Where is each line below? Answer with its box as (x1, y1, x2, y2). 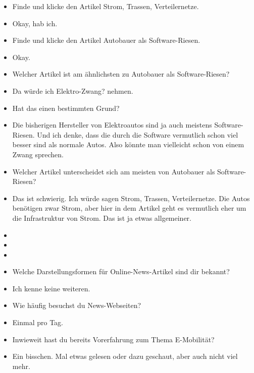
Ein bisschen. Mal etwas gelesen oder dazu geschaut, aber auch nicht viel (12, 351, 238, 361)
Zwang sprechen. (12, 149, 64, 159)
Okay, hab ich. (12, 18, 58, 28)
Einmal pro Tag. (12, 317, 63, 328)
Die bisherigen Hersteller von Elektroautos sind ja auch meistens (12, 119, 212, 130)
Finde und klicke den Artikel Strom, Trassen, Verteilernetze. (12, 1, 199, 11)
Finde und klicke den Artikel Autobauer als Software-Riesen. (12, 35, 200, 45)
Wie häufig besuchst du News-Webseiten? (12, 300, 141, 310)
